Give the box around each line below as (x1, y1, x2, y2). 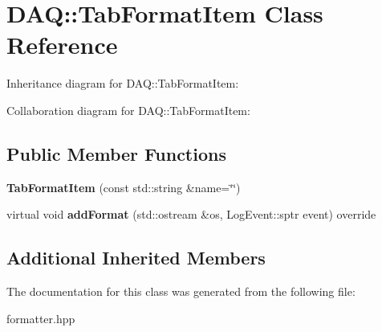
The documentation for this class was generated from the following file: (6, 283, 356, 300)
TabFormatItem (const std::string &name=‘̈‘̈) (6, 178, 241, 195)
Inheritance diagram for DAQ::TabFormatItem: (6, 75, 239, 92)
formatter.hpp (6, 309, 75, 326)
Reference (6, 28, 118, 61)
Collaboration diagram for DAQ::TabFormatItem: (6, 101, 250, 118)
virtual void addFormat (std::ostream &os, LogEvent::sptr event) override (6, 206, 376, 223)
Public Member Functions (6, 141, 226, 166)
